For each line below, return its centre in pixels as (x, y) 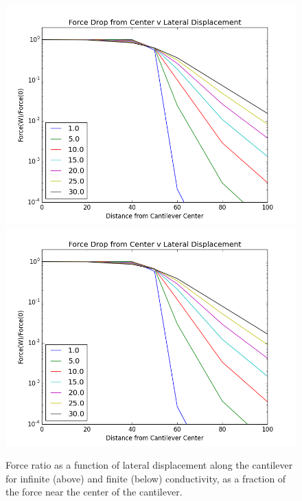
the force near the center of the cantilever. (94, 492)
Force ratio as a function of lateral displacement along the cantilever (149, 465)
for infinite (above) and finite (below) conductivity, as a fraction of (146, 478)
